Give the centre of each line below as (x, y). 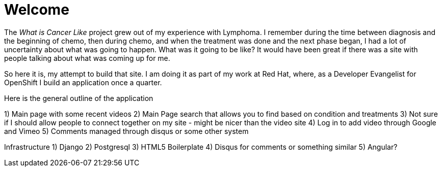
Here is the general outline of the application (79, 98)
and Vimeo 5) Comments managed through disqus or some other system (126, 131)
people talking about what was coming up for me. (87, 58)
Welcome (37, 10)
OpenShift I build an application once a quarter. (83, 82)
